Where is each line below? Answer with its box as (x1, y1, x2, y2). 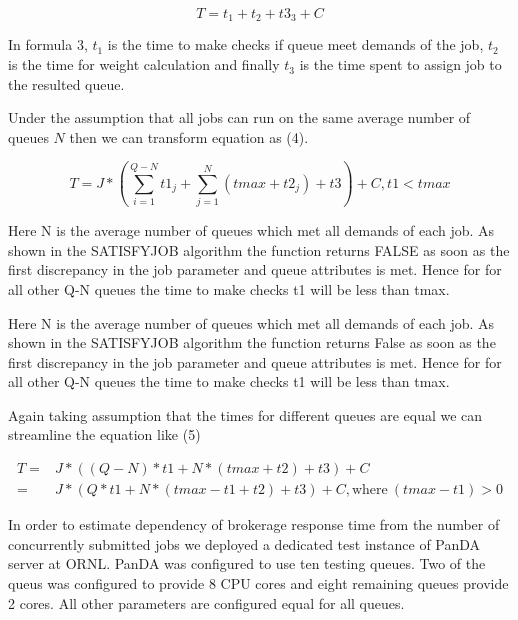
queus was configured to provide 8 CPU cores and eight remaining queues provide (8, 572, 509, 593)
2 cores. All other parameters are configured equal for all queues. (8, 592, 405, 613)
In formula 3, (8, 34, 88, 55)
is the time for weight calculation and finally (8, 54, 280, 75)
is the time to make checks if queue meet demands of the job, (107, 34, 484, 55)
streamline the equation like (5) (8, 424, 201, 445)
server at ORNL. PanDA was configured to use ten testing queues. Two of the (8, 553, 486, 574)
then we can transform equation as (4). (69, 126, 309, 147)
